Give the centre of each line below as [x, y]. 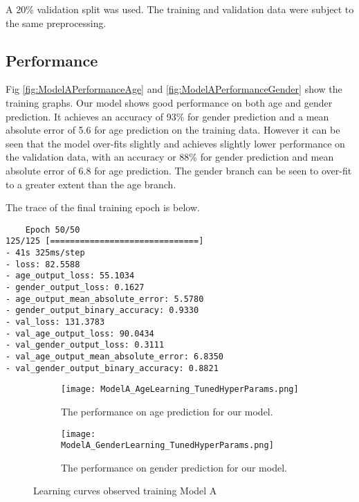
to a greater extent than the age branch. [91, 184]
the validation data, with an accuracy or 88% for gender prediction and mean [170, 157]
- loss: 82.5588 [43, 264]
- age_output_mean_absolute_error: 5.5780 [105, 299]
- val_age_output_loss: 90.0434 [80, 333]
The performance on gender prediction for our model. [174, 467]
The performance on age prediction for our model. [167, 411]
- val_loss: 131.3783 [55, 322]
